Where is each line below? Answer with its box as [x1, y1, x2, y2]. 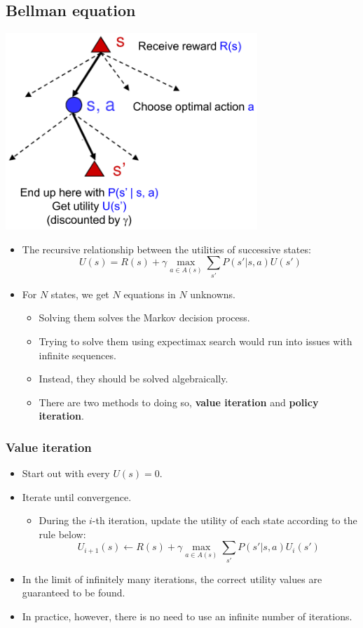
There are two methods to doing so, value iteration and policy [39, 394, 319, 409]
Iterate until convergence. [22, 489, 132, 504]
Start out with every [22, 466, 110, 481]
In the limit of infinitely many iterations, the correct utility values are [22, 571, 322, 586]
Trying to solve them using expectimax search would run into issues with [39, 333, 352, 348]
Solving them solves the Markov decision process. [39, 310, 250, 325]
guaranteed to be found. [22, 585, 125, 600]
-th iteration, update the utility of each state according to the [92, 513, 357, 528]
